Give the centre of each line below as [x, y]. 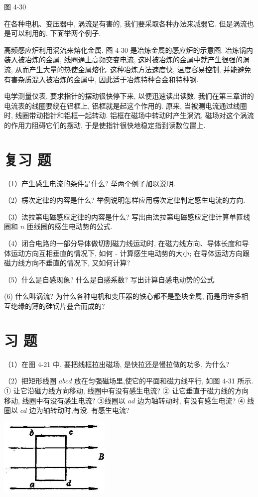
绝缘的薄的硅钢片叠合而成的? [58, 306]
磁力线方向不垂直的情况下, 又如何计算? [67, 263]
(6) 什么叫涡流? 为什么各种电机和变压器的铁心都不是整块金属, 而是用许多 [123, 296]
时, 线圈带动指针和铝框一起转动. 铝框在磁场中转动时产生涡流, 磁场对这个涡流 [129, 115]
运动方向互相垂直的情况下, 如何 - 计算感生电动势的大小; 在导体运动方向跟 [130, 253]
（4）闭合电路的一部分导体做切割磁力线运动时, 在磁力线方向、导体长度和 [123, 243]
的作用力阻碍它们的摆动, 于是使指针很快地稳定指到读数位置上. [105, 125]
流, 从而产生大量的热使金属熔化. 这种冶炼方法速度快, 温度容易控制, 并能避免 [128, 69]
